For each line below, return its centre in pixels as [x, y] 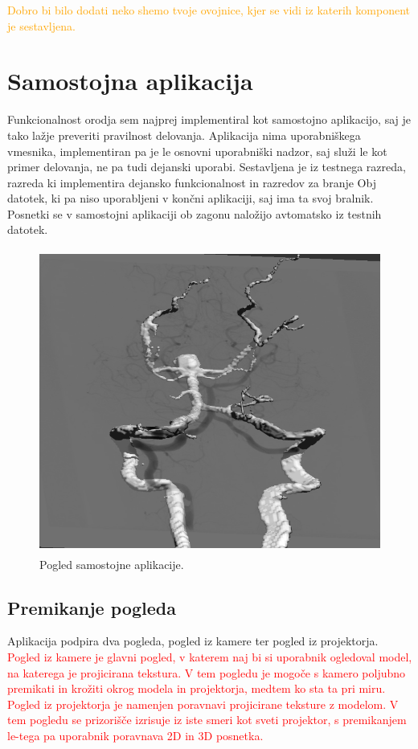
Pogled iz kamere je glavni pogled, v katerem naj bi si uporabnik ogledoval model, [210, 656]
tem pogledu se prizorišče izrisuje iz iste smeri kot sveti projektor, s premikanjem [207, 720]
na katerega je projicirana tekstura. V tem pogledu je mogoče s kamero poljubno [207, 672]
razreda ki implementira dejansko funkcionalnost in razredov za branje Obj [192, 182]
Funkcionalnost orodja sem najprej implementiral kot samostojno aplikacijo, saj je [209, 119]
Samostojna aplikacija [130, 81]
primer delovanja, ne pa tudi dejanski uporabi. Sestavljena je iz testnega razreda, [207, 167]
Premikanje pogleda [92, 607]
